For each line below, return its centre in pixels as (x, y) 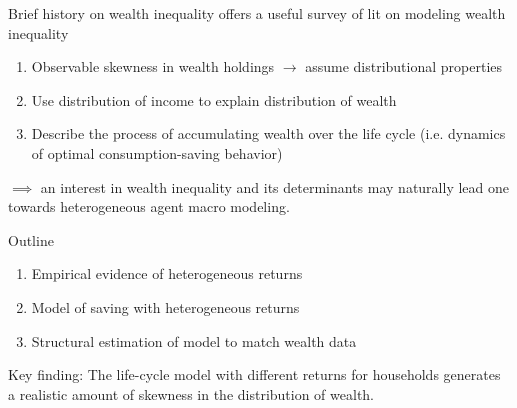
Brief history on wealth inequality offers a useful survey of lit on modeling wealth (257, 13)
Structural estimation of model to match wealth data (194, 340)
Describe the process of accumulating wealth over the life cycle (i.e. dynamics (268, 133)
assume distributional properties (404, 66)
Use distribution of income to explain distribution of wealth (214, 99)
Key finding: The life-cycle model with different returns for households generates (254, 374)
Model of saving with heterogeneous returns (165, 306)
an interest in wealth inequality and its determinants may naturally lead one (275, 186)
